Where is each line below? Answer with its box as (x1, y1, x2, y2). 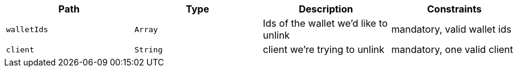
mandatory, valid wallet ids (391, 23, 512, 35)
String (134, 45, 163, 54)
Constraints (427, 3, 482, 15)
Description (299, 3, 353, 15)
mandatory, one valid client (391, 43, 513, 55)
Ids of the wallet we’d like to (263, 17, 388, 29)
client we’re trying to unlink (263, 43, 384, 55)
